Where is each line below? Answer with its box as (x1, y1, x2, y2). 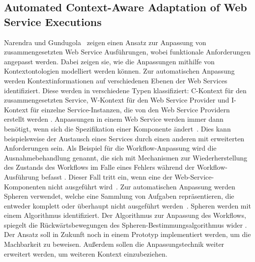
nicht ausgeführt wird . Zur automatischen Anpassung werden (48, 181, 235, 191)
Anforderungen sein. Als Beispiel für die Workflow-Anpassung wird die (4, 143, 217, 153)
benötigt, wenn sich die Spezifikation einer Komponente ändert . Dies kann (4, 123, 231, 133)
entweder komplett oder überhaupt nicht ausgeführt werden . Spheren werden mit (4, 200, 251, 210)
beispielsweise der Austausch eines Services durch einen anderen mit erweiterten (4, 133, 245, 143)
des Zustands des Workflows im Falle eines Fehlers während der (4, 162, 195, 172)
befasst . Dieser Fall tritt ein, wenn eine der (41, 171, 172, 182)
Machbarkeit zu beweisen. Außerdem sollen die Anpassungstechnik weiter (4, 239, 225, 249)
